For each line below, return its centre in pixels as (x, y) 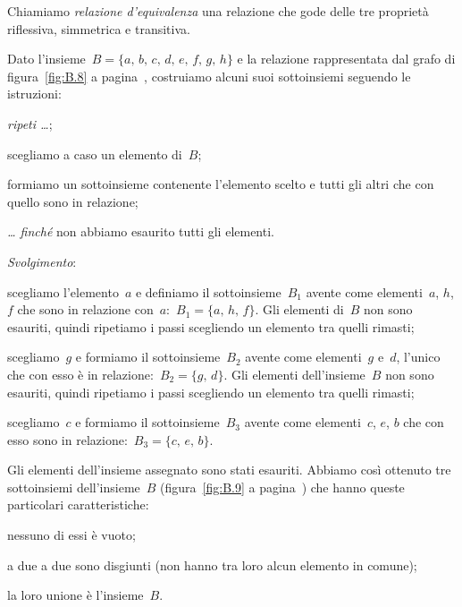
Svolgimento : (42, 261)
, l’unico (418, 357)
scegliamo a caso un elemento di (95, 154)
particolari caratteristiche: (78, 504)
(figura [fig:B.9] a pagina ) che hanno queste (282, 487)
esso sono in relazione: (67, 439)
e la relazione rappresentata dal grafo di (346, 59)
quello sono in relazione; (73, 201)
